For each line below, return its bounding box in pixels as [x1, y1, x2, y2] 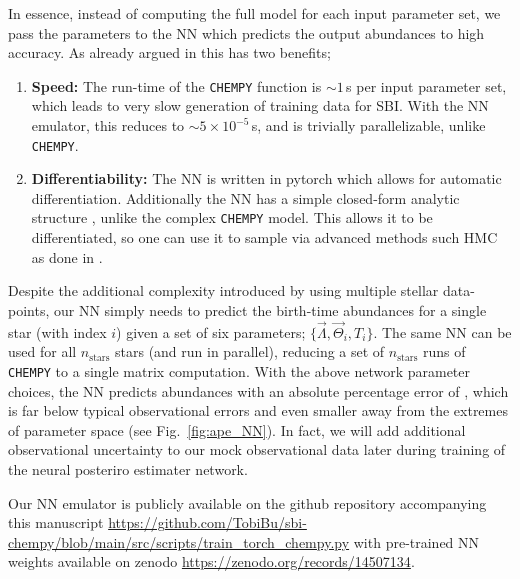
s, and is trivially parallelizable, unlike [251, 115, 486, 136]
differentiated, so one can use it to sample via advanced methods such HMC [31, 227, 498, 248]
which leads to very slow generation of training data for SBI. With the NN [31, 95, 489, 116]
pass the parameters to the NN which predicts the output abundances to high [8, 22, 485, 43]
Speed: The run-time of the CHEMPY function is [31, 75, 322, 96]
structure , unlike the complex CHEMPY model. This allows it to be [31, 207, 433, 228]
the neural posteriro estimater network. [8, 458, 248, 479]
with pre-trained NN [353, 531, 480, 552]
